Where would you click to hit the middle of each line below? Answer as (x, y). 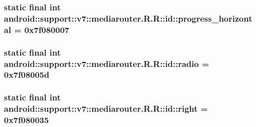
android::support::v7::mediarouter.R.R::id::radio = (107, 63)
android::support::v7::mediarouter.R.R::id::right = (106, 109)
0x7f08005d (27, 75)
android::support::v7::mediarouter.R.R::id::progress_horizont (128, 18)
